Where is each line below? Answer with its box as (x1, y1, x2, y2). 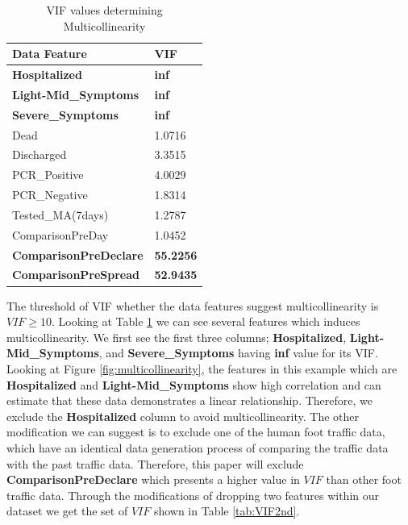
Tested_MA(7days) (12, 206, 109, 223)
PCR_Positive (12, 166, 84, 183)
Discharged (12, 146, 67, 163)
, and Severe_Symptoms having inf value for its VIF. (98, 344, 378, 361)
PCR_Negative (12, 186, 88, 203)
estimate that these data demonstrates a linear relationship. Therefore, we (6, 392, 373, 409)
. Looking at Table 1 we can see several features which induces (52, 313, 360, 330)
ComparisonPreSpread (12, 266, 140, 283)
